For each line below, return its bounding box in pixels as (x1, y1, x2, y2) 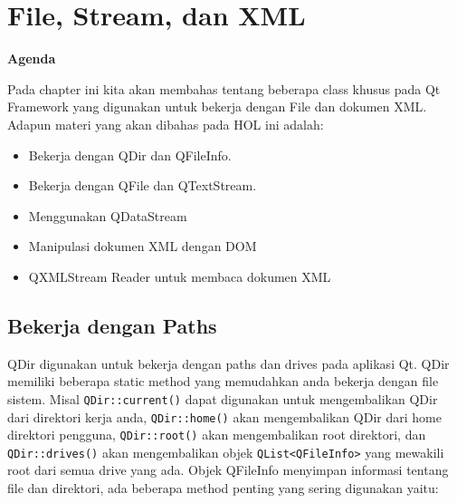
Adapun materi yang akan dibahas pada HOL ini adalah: (7, 114, 324, 133)
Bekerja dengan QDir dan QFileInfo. (28, 145, 232, 164)
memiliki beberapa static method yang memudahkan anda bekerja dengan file (7, 372, 439, 391)
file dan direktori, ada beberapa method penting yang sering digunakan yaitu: (7, 479, 439, 498)
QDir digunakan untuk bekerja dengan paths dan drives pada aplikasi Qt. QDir (7, 353, 450, 372)
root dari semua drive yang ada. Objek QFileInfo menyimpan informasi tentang (7, 460, 449, 479)
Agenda (7, 49, 56, 68)
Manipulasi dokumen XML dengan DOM (28, 237, 257, 256)
